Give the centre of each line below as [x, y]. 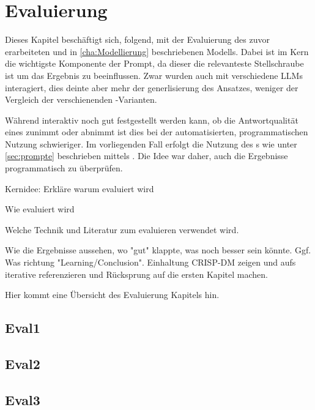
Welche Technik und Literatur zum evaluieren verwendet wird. [122, 229]
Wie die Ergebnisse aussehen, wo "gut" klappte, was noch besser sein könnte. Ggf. [158, 250]
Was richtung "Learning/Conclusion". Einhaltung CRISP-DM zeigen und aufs [150, 262]
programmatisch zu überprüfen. [64, 168]
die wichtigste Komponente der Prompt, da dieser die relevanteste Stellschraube [154, 63]
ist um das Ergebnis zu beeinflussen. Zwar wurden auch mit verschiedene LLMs [154, 75]
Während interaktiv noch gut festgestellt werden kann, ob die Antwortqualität [152, 120]
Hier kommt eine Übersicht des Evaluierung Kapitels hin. [112, 295]
